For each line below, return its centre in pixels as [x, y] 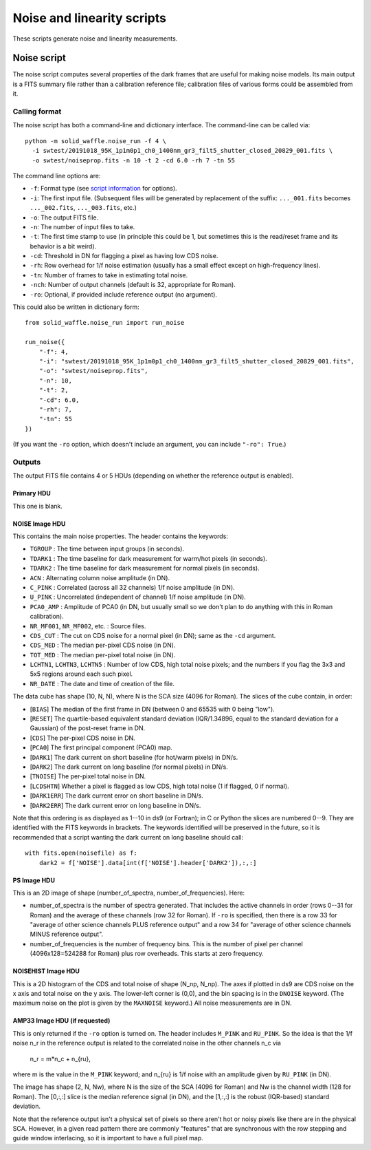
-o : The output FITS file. [64, 217]
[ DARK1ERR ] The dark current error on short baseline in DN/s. [117, 796]
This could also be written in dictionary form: [76, 307]
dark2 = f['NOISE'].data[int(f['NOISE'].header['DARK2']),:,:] [148, 863]
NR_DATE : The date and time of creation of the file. [102, 683]
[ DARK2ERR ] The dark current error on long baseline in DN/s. [115, 805]
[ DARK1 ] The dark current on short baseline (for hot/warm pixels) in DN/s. [134, 757]
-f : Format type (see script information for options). [104, 189]
